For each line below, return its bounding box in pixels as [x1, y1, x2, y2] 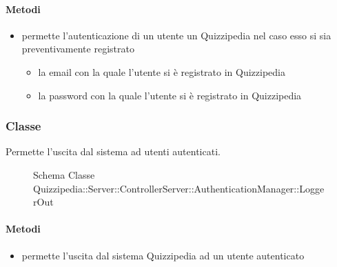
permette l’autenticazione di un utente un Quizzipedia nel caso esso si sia [21, 28, 331, 42]
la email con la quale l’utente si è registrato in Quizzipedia [38, 64, 285, 79]
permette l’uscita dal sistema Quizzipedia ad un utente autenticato [21, 248, 305, 262]
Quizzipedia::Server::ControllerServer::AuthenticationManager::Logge [33, 181, 325, 195]
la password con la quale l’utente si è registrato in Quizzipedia [38, 88, 302, 102]
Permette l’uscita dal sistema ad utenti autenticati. [6, 144, 221, 159]
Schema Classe [33, 167, 95, 181]
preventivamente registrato [21, 41, 134, 56]
